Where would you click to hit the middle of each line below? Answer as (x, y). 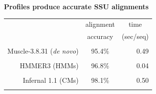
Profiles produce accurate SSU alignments (76, 6)
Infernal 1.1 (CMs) (51, 80)
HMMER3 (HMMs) (49, 66)
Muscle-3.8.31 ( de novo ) (43, 51)
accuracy (100, 36)
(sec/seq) (135, 36)
